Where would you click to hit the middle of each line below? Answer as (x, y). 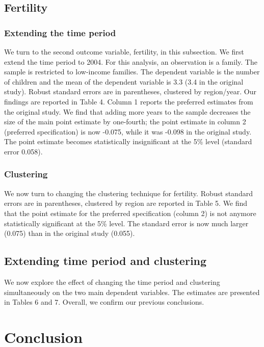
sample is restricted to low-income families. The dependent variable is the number (132, 72)
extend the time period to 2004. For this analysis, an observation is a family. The (131, 61)
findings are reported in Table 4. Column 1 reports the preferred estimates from (129, 101)
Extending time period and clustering (105, 261)
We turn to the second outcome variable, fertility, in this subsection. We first (124, 51)
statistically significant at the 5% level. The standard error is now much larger (126, 223)
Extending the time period (60, 32)
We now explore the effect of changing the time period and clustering (112, 282)
